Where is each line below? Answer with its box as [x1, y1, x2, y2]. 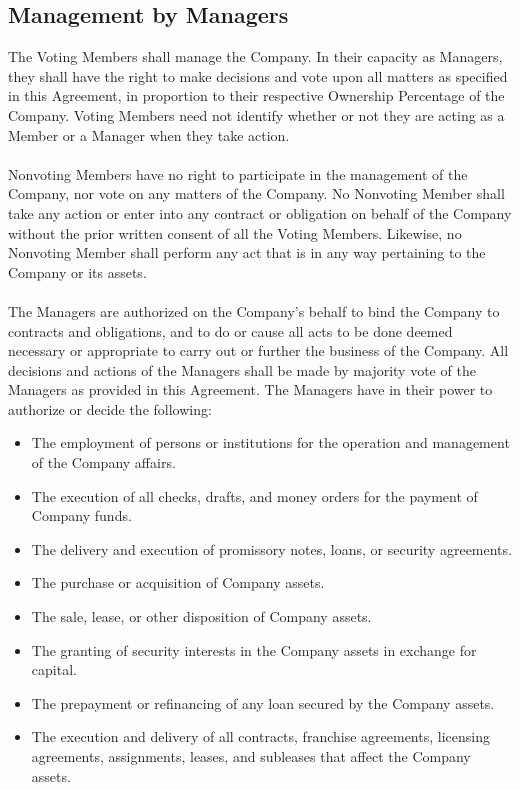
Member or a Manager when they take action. [8, 124, 290, 145]
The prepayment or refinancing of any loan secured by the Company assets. [31, 692, 495, 713]
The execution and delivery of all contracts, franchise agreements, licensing [31, 726, 490, 747]
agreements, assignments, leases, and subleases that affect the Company [31, 746, 471, 767]
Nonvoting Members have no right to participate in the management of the [8, 163, 468, 184]
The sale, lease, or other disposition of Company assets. [31, 606, 372, 627]
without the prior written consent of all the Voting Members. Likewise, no [8, 222, 462, 243]
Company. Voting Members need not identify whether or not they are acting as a [8, 104, 505, 125]
